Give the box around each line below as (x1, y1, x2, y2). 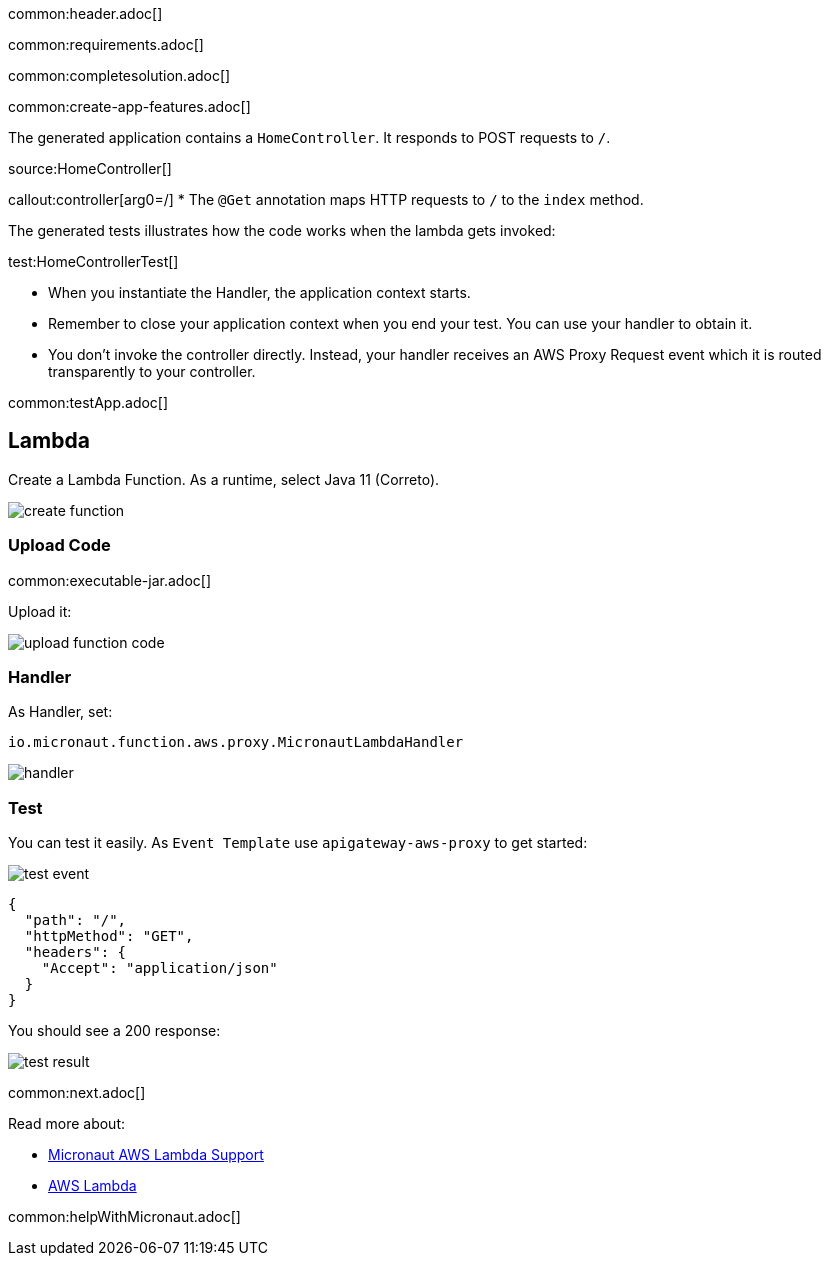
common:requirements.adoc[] (8, 36, 204, 53)
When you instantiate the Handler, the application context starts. (48, 284, 471, 301)
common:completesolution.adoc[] (8, 67, 231, 84)
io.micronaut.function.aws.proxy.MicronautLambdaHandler (8, 734, 464, 751)
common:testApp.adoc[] (8, 394, 169, 411)
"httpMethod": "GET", (24, 928, 194, 945)
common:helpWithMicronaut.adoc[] (8, 1208, 241, 1226)
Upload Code (8, 535, 111, 556)
